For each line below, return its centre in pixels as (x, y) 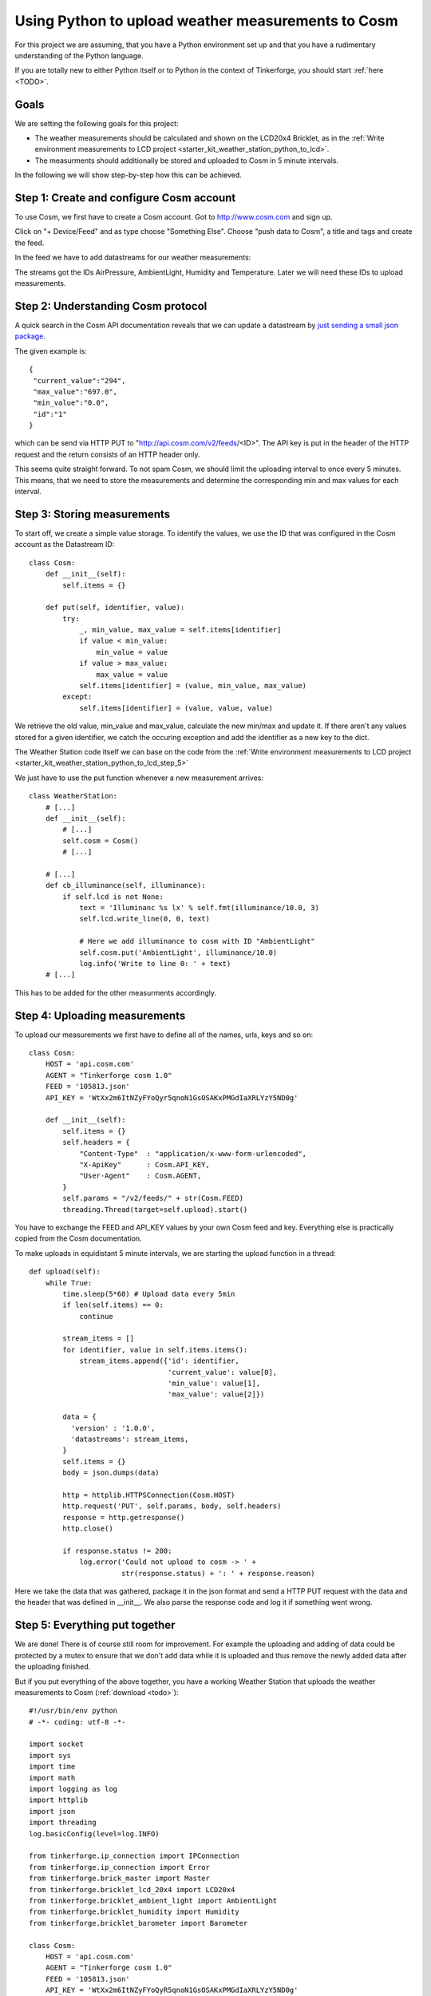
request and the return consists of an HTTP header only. (107, 454)
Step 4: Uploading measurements (100, 1015)
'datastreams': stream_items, (130, 1439)
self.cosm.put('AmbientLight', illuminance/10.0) (178, 952)
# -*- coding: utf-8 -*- (77, 1722)
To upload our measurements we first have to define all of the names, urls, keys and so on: (164, 1035)
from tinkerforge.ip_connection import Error (120, 1867)
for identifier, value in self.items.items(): (155, 1350)
